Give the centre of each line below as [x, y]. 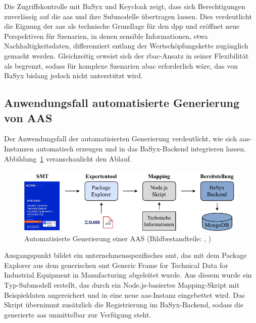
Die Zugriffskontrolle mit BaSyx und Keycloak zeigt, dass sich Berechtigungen [125, 6]
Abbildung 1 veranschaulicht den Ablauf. [68, 158]
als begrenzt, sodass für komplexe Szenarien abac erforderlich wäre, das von [121, 65]
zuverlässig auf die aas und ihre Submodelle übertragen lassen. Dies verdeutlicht [128, 16]
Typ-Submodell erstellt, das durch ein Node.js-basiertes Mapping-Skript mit [122, 284]
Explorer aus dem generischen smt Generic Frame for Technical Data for [116, 265]
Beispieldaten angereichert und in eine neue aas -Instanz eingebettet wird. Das [124, 294]
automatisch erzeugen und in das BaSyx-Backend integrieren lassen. [141, 148]
